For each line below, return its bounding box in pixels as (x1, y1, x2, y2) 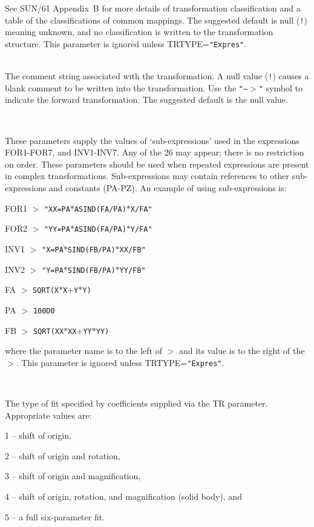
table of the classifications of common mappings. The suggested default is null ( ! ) (5, 13, 308, 26)
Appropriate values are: (5, 408, 92, 421)
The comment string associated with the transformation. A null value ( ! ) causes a (5, 70, 309, 82)
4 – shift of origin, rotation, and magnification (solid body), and (5, 489, 242, 502)
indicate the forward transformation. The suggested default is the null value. (5, 93, 288, 106)
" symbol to (258, 81, 303, 94)
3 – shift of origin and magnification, (5, 470, 141, 482)
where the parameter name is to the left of (5, 344, 162, 357)
